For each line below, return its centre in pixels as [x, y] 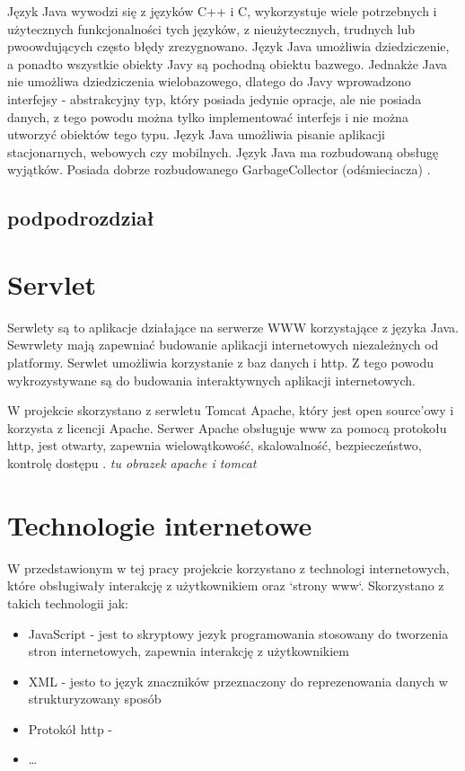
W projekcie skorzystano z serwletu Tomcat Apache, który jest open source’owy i [231, 410]
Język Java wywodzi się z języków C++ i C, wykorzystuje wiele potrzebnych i [222, 11]
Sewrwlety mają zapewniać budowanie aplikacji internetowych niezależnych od [223, 345]
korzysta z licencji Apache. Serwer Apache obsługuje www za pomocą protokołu [227, 427]
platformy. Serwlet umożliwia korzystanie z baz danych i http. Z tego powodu [221, 363]
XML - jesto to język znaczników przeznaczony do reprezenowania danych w [238, 681]
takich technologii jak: [68, 603]
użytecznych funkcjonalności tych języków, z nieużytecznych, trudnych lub [211, 28]
